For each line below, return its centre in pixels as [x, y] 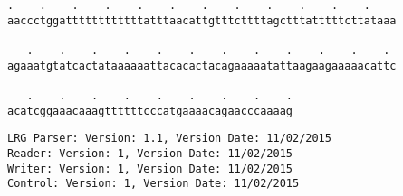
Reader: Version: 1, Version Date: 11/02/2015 [150, 153]
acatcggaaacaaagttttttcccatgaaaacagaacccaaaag [150, 111]
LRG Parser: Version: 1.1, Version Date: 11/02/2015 [169, 139]
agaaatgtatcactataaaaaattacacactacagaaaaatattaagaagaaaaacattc [202, 65]
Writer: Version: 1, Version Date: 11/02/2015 [150, 168]
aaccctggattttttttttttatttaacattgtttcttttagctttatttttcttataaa [202, 20]
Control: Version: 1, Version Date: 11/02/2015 [154, 184]
